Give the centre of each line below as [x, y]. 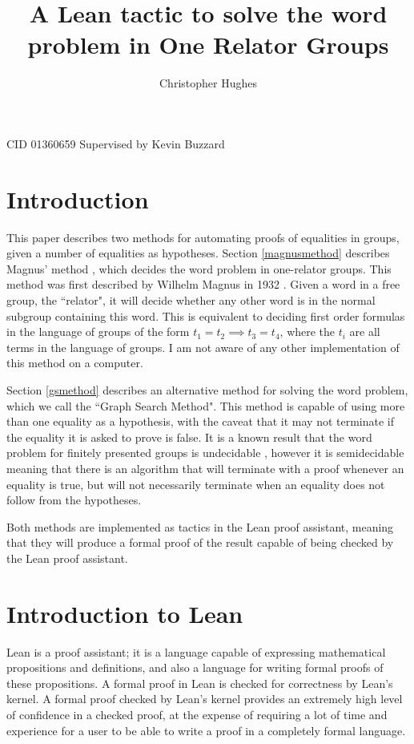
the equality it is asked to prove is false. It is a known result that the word [189, 437]
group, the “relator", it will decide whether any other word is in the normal [191, 300]
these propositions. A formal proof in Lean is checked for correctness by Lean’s [200, 683]
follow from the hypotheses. [74, 500]
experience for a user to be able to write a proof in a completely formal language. [206, 730]
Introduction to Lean [125, 613]
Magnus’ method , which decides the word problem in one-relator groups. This [199, 268]
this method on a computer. [75, 363]
